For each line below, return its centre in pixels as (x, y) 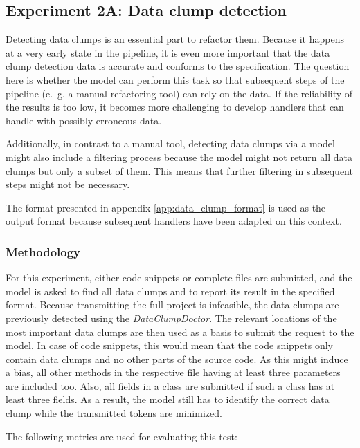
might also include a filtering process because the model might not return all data (179, 157)
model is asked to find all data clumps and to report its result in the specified (170, 291)
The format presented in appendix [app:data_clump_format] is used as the (166, 207)
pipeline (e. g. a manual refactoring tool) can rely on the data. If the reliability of (179, 93)
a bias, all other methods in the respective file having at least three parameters (173, 372)
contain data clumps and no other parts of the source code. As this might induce (177, 358)
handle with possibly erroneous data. (84, 120)
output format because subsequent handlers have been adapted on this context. (174, 221)
